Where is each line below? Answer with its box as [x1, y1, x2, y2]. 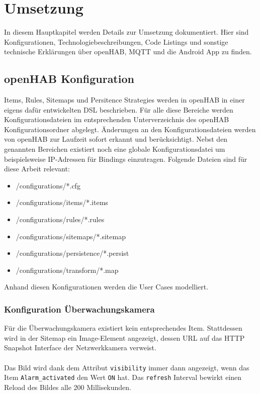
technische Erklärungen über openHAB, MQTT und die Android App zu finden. [4, 46, 252, 57]
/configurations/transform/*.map [16, 264, 119, 275]
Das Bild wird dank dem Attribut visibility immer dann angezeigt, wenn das [4, 362, 249, 372]
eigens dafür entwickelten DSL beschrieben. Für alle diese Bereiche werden [4, 104, 233, 115]
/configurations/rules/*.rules [16, 214, 105, 225]
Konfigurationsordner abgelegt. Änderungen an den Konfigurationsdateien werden [4, 124, 256, 134]
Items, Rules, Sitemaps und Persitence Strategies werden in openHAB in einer [4, 94, 245, 105]
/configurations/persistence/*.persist [16, 248, 129, 258]
